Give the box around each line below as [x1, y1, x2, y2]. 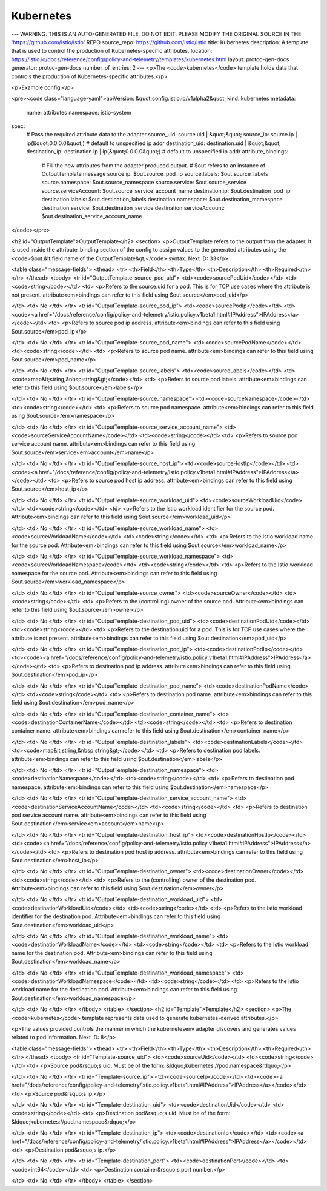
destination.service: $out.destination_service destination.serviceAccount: [41, 204, 225, 212]
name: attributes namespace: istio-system [26, 109, 131, 116]
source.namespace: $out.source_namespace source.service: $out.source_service [41, 179, 247, 186]
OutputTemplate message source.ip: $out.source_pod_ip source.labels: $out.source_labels [41, 170, 269, 178]
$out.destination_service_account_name [41, 212, 142, 220]
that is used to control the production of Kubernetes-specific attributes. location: [11, 47, 213, 55]
